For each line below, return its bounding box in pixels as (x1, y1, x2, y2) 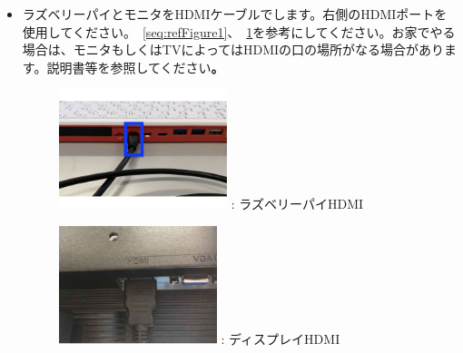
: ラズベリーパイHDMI (231, 193, 364, 212)
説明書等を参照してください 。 (46, 57, 224, 76)
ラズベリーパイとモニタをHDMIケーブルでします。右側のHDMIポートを (22, 5, 448, 23)
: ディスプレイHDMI (221, 329, 340, 348)
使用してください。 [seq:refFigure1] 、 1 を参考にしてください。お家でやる (22, 22, 456, 41)
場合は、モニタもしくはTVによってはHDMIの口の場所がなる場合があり (22, 40, 445, 59)
